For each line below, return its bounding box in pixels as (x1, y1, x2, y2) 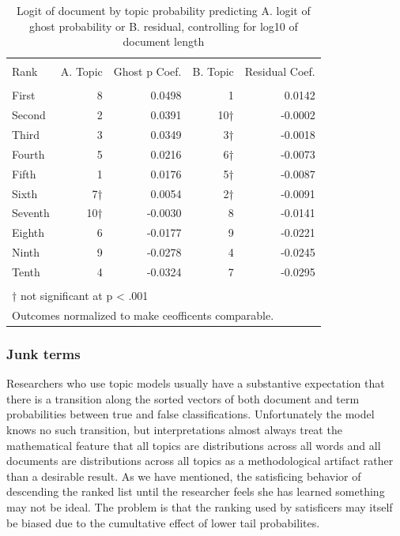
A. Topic (60, 63, 103, 80)
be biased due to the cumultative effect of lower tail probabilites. (6, 514, 320, 530)
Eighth (12, 224, 45, 241)
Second (12, 107, 46, 123)
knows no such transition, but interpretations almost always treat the (6, 422, 342, 437)
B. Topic (192, 63, 234, 80)
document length (123, 33, 205, 50)
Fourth (12, 145, 45, 162)
